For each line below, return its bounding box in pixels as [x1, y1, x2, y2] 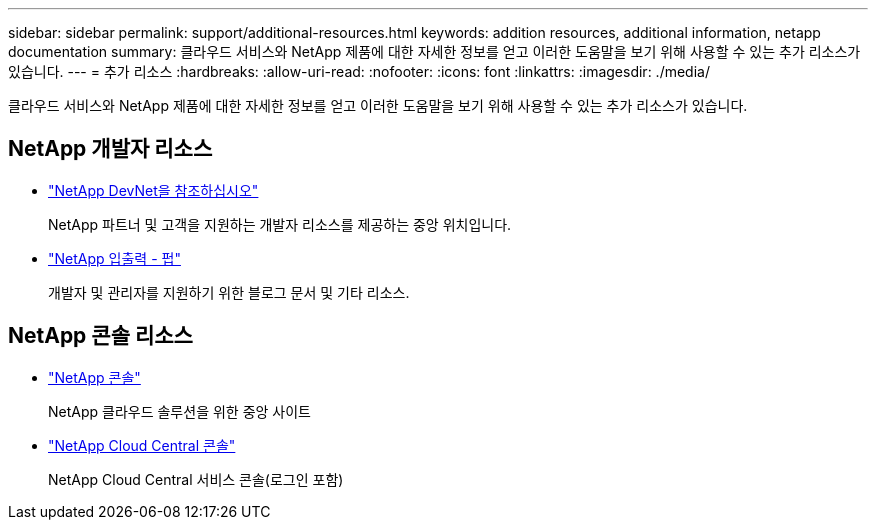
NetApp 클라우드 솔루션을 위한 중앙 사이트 [48, 402, 311, 420]
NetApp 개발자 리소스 [8, 136, 213, 162]
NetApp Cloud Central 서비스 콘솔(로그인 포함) [48, 470, 344, 488]
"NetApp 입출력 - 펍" [48, 249, 181, 267]
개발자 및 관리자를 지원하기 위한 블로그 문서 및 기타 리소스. [48, 283, 410, 301]
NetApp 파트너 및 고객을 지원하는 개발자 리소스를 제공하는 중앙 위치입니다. [48, 215, 512, 233]
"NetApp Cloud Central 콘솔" [48, 436, 236, 454]
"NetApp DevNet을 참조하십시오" [48, 181, 259, 199]
